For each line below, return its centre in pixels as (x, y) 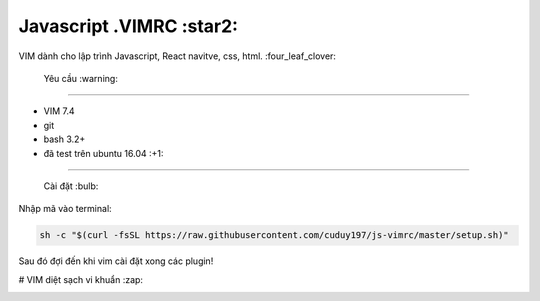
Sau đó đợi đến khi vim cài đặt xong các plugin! (116, 261)
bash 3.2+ (64, 139)
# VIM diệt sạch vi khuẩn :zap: (81, 279)
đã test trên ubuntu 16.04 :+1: (103, 153)
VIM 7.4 (59, 111)
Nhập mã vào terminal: (65, 209)
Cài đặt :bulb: (71, 186)
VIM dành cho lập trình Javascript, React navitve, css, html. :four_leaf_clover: (177, 56)
